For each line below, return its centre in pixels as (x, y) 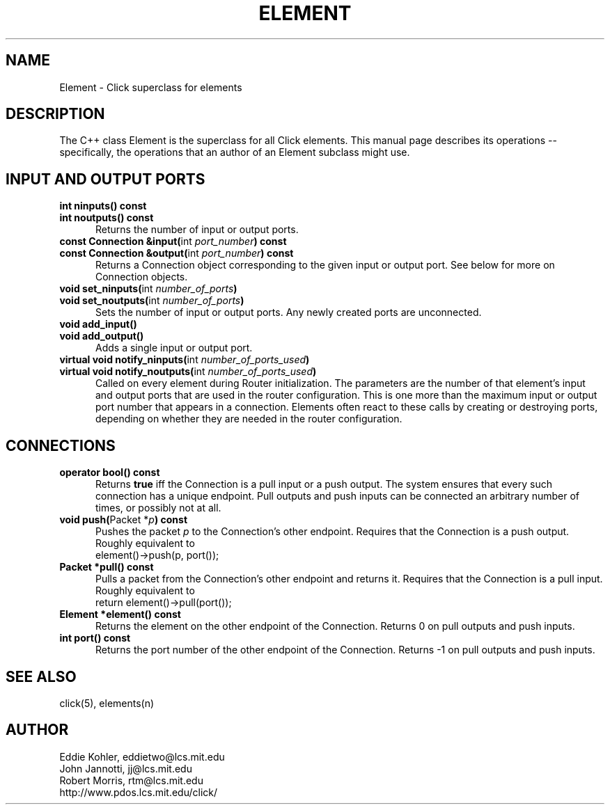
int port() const (95, 638)
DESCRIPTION (55, 114)
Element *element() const (120, 614)
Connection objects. (142, 277)
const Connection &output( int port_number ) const (177, 253)
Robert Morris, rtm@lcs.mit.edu (131, 780)
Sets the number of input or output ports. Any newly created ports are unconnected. (289, 312)
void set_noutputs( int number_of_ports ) (152, 301)
